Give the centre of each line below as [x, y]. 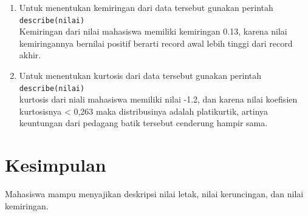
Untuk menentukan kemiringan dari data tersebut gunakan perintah [146, 7]
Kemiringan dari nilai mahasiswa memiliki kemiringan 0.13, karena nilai [153, 31]
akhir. [30, 55]
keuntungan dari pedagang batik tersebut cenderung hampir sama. [143, 123]
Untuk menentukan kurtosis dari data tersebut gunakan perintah [140, 76]
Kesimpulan [56, 165]
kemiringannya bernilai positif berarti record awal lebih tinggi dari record [156, 43]
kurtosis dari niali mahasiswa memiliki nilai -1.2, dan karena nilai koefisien [158, 99]
